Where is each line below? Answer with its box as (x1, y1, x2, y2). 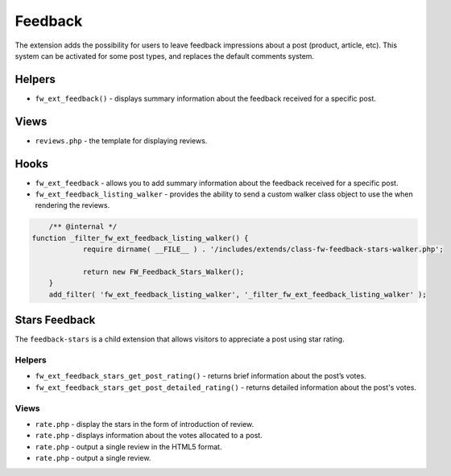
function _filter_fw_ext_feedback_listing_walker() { (31, 234, 249, 242)
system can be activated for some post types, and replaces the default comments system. (14, 51, 314, 60)
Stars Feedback (14, 313, 96, 327)
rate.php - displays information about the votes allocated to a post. (35, 431, 263, 441)
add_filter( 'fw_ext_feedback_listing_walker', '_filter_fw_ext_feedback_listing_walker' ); (48, 290, 427, 299)
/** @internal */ (48, 222, 118, 231)
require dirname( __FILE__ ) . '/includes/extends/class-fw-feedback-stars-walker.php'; (82, 245, 445, 254)
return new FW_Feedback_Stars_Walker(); (82, 267, 245, 276)
